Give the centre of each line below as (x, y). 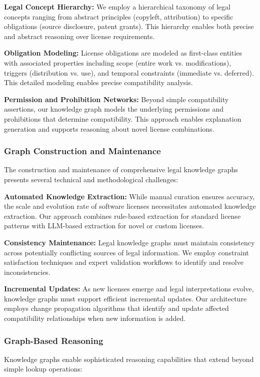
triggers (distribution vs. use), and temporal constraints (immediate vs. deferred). (129, 72)
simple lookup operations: (43, 369)
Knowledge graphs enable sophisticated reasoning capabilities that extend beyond (129, 359)
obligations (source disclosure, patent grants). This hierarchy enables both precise (129, 26)
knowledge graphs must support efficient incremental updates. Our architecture (125, 298)
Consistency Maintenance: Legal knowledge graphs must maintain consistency (129, 242)
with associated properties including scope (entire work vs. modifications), (118, 62)
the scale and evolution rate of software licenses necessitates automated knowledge (130, 206)
